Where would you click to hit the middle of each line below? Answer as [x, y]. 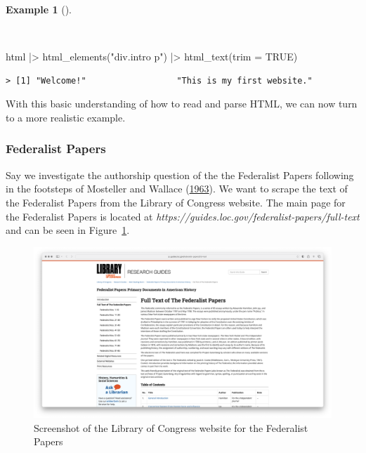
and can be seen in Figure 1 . [68, 230]
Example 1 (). [39, 9]
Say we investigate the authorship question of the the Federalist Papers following [180, 175]
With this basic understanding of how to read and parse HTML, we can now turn [182, 104]
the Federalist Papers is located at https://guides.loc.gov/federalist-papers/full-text [183, 216]
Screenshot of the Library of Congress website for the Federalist [171, 427]
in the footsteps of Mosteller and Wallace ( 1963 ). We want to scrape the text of [177, 189]
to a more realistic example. [66, 117]
